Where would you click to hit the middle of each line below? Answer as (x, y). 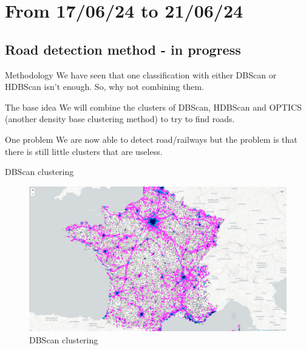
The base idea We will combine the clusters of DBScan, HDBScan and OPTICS (153, 107)
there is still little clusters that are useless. (84, 151)
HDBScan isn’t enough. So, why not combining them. (104, 87)
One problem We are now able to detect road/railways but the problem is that (151, 139)
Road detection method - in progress (123, 49)
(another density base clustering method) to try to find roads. (120, 119)
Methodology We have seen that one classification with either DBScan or (141, 74)
